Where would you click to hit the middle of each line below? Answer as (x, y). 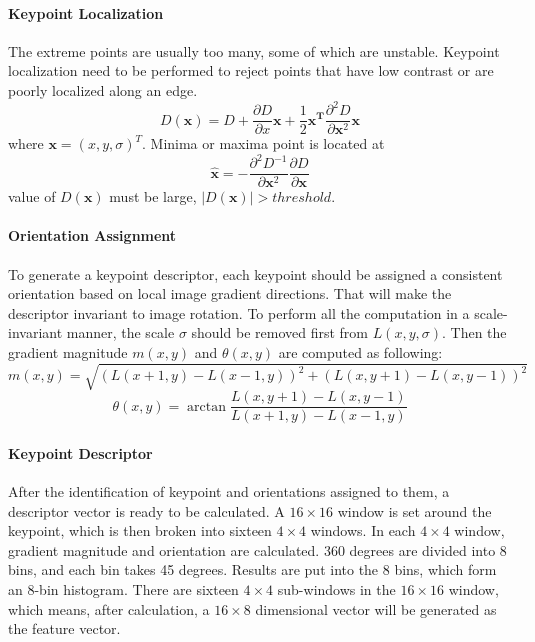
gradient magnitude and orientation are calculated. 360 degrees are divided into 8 (257, 549)
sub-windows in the (336, 589)
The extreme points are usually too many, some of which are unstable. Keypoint (254, 50)
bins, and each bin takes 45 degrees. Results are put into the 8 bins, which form (252, 569)
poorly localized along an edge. (103, 89)
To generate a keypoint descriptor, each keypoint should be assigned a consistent (255, 273)
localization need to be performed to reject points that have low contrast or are (251, 70)
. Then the (474, 332)
